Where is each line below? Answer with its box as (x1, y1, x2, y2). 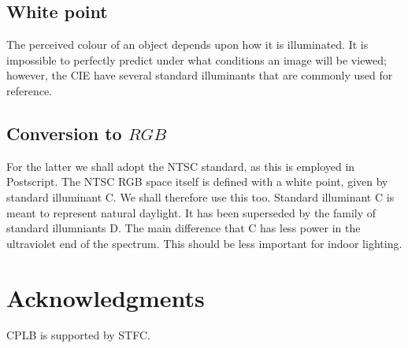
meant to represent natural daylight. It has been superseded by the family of (6, 204, 376, 220)
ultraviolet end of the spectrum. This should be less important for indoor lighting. (6, 235, 402, 251)
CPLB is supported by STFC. (6, 327, 150, 343)
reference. (6, 82, 53, 98)
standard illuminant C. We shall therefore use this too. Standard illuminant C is (6, 188, 395, 205)
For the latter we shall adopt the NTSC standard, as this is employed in (6, 157, 355, 174)
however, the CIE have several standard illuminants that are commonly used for (6, 67, 393, 83)
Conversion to (6, 120, 122, 145)
